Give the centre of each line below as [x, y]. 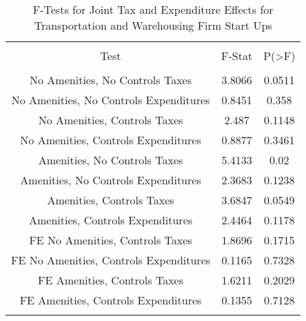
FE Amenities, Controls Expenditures [111, 300]
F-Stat [237, 56]
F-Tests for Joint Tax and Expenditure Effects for [153, 9]
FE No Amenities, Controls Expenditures [111, 260]
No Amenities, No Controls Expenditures [111, 100]
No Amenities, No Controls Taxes [111, 80]
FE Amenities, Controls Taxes [111, 280]
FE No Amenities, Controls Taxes [111, 240]
